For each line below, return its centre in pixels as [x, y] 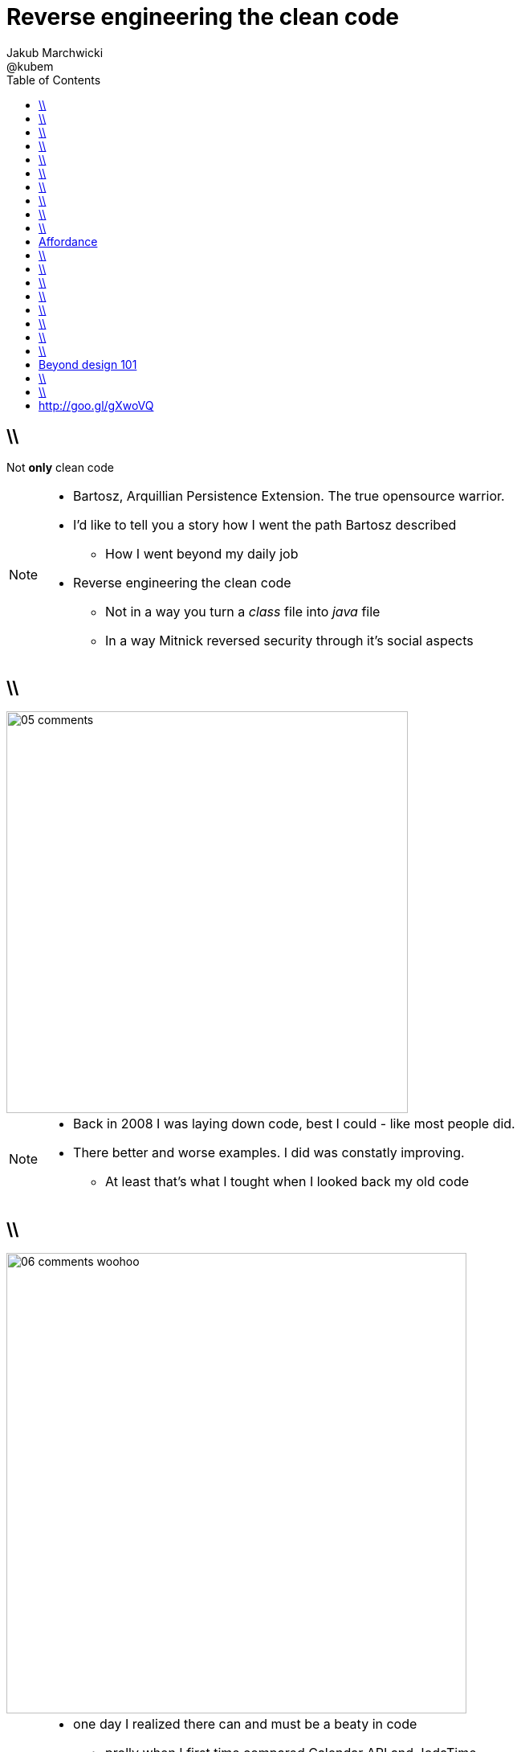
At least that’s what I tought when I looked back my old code [287, 1182]
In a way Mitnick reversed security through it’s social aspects [289, 640]
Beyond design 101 [88, 364]
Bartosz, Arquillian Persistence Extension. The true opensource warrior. [289, 495]
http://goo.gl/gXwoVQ [96, 405]
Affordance [68, 241]
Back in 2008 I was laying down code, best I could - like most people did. [294, 1124]
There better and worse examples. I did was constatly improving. [269, 1153]
